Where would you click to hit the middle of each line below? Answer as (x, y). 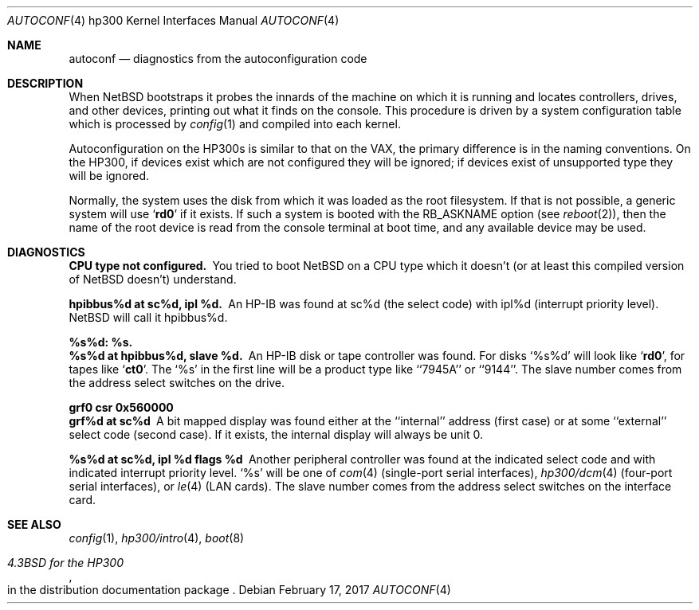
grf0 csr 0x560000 (121, 407)
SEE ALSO (34, 524)
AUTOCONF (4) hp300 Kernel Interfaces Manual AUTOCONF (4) (173, 20)
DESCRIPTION (45, 83)
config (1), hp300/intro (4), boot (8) (157, 538)
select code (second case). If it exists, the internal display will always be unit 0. (276, 434)
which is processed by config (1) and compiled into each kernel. (235, 124)
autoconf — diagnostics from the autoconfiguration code (218, 59)
